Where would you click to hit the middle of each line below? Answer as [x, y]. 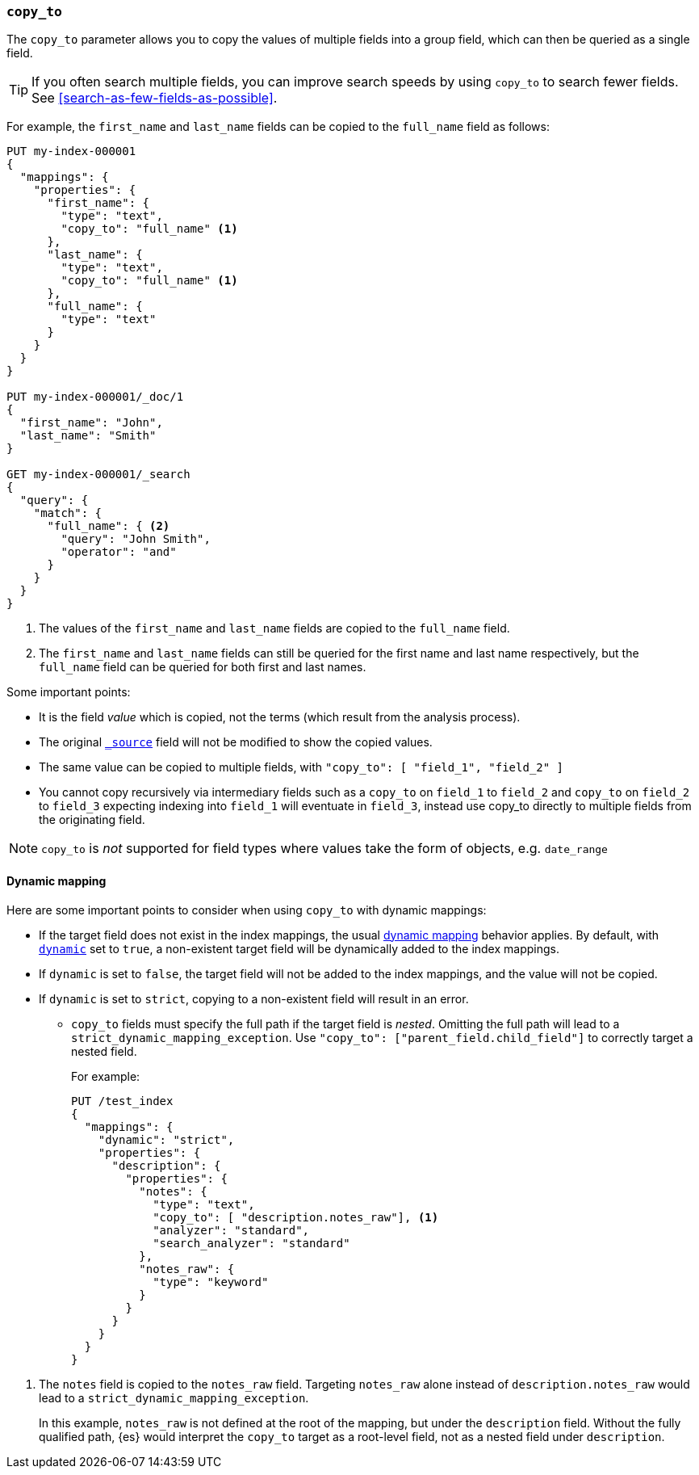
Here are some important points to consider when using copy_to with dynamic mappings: [247, 910]
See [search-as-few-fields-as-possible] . [155, 98]
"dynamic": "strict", [166, 1139]
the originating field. [92, 820]
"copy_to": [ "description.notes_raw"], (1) [296, 1217]
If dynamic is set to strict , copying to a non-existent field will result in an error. [254, 998]
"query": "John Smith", [136, 539]
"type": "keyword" [211, 1282]
